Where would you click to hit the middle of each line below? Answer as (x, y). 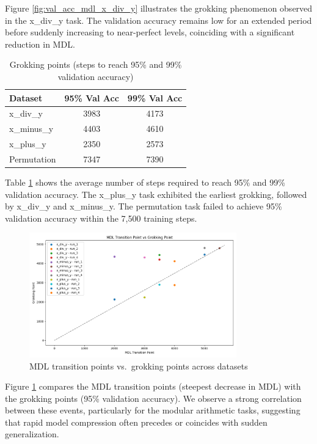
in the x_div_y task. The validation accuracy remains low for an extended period (158, 20)
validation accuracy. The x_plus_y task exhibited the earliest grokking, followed (156, 194)
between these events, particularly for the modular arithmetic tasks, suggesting (153, 410)
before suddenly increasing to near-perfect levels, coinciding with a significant (150, 32)
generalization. (32, 434)
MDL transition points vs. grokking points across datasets (139, 366)
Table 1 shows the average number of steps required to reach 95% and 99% (145, 182)
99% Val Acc (155, 97)
